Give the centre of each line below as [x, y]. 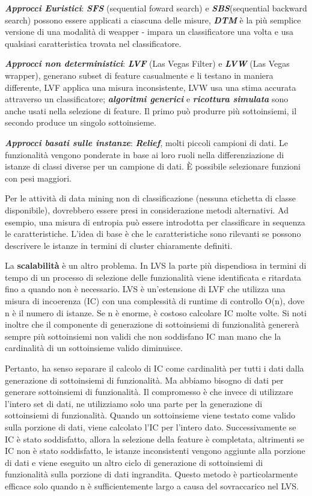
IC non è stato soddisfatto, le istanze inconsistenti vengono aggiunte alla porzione [155, 451]
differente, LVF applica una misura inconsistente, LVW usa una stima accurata [151, 87]
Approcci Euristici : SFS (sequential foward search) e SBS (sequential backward [156, 8]
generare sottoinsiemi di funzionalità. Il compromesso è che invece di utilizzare [149, 392]
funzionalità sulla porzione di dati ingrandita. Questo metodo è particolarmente [151, 474]
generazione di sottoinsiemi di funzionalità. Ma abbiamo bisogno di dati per [144, 380]
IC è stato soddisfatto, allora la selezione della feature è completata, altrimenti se [154, 439]
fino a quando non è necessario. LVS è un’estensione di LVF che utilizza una [145, 289]
